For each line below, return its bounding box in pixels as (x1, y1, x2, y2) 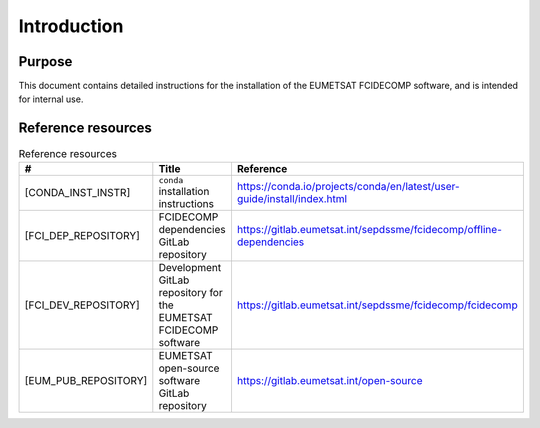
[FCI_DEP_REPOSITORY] (24, 228, 140, 242)
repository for (158, 285, 224, 299)
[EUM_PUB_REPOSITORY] (24, 373, 148, 387)
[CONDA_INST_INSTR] (24, 186, 131, 200)
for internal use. (18, 93, 84, 105)
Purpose (18, 53, 73, 70)
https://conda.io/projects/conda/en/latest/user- (236, 180, 460, 194)
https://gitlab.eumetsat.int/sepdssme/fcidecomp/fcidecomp (236, 298, 519, 312)
